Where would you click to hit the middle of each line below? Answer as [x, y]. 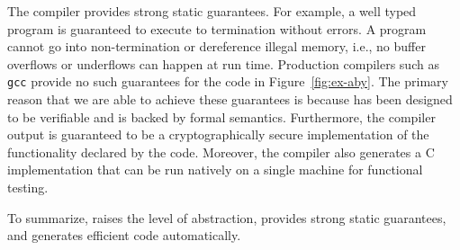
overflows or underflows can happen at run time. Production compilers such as [223, 63]
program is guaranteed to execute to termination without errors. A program [217, 28]
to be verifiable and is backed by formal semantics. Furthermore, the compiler [221, 116]
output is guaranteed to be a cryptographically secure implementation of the [218, 134]
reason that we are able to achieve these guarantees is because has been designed [230, 99]
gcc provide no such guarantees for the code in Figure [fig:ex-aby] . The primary [228, 81]
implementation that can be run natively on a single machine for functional [215, 170]
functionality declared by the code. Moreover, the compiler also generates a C [221, 152]
